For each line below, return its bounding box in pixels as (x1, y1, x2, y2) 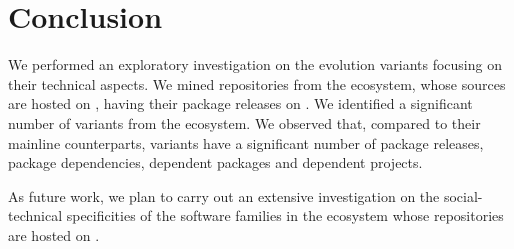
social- (443, 185, 483, 206)
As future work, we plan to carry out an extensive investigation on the (8, 185, 440, 206)
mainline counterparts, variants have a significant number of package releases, (8, 132, 484, 153)
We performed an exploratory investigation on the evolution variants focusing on (8, 54, 502, 75)
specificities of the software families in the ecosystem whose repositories (66, 205, 504, 226)
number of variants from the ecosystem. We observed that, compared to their (8, 112, 481, 133)
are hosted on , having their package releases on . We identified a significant (8, 93, 473, 114)
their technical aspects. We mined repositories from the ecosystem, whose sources (8, 73, 506, 94)
